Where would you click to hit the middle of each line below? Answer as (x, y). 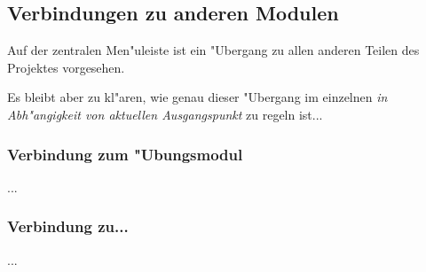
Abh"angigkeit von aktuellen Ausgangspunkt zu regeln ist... (165, 114)
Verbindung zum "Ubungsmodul (125, 154)
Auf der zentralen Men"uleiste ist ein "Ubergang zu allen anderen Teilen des (213, 50)
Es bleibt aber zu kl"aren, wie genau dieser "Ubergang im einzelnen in (197, 97)
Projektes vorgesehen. (66, 67)
